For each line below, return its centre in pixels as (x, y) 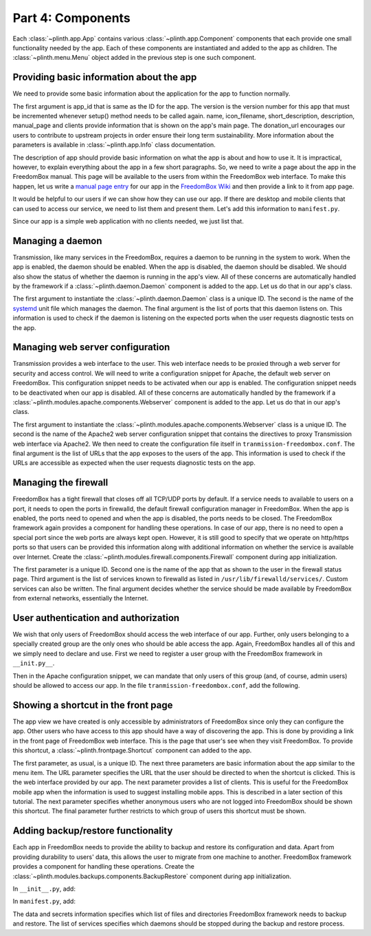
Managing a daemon (57, 241)
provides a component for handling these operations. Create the (104, 867)
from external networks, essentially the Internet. (81, 598)
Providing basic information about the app (105, 77)
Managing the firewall (60, 482)
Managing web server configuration (91, 347)
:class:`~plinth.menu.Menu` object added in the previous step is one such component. (135, 58)
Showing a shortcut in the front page (93, 705)
